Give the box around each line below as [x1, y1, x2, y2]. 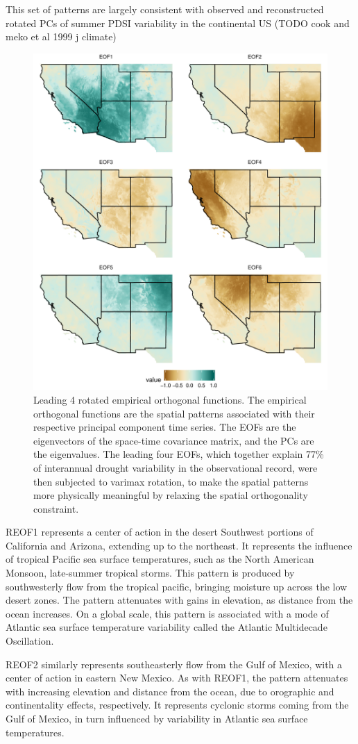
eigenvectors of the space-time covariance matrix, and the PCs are [33, 433, 314, 447]
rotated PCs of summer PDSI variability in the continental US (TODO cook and [6, 15, 350, 30]
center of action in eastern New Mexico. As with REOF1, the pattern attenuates [6, 670, 348, 685]
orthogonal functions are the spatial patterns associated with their [33, 406, 315, 420]
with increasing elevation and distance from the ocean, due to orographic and [6, 684, 334, 698]
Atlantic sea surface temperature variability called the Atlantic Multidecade [6, 620, 327, 634]
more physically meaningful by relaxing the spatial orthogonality [33, 488, 308, 502]
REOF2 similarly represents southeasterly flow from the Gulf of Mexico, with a [6, 656, 343, 671]
